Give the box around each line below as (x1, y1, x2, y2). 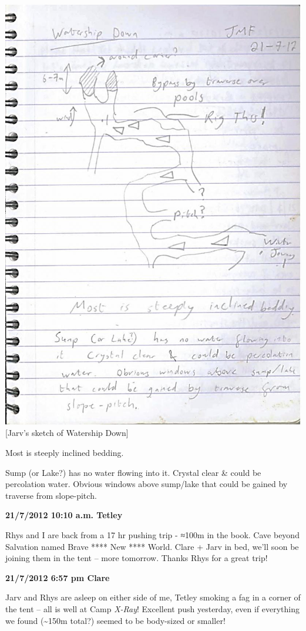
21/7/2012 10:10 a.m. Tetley (5, 509, 123, 521)
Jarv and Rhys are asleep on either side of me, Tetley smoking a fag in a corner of (5, 591, 301, 603)
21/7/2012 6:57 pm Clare (5, 571, 110, 583)
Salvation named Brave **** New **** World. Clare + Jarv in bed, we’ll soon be (5, 540, 299, 552)
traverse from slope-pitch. (5, 489, 97, 501)
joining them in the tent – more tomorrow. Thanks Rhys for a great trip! (5, 552, 268, 564)
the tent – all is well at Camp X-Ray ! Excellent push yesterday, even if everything (5, 602, 300, 615)
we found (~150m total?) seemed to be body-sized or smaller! (5, 614, 226, 626)
